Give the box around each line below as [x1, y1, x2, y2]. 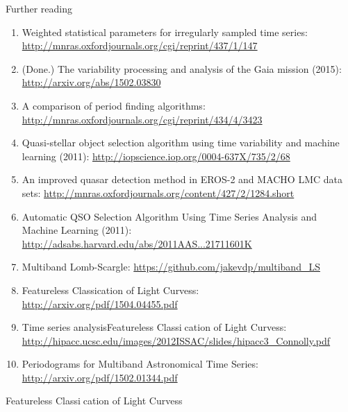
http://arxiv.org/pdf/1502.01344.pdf [22, 370, 178, 384]
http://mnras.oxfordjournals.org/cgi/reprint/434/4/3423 [22, 112, 263, 126]
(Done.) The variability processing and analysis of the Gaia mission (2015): [22, 61, 342, 76]
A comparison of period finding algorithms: [22, 98, 206, 112]
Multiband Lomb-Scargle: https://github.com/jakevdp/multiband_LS [22, 259, 320, 274]
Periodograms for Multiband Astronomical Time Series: [22, 357, 258, 371]
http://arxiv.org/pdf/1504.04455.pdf [22, 296, 178, 311]
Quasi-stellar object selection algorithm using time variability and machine [22, 135, 340, 150]
